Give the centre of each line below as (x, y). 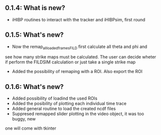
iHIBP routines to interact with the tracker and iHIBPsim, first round (79, 19)
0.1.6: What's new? (34, 87)
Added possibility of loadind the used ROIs (55, 98)
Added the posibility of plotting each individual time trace (69, 104)
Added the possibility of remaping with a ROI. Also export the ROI (77, 72)
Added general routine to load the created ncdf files (64, 109)
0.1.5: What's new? (34, 35)
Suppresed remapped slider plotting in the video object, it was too (78, 114)
